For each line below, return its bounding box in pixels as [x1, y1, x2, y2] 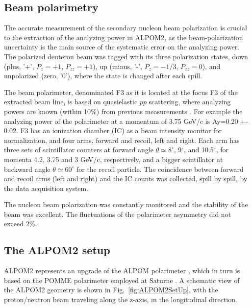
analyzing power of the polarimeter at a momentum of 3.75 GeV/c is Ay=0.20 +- [4, 116, 248, 126]
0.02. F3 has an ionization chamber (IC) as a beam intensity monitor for [4, 125, 222, 136]
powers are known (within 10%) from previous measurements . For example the [4, 106, 243, 116]
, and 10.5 [184, 144, 214, 155]
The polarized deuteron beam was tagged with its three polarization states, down [4, 51, 248, 61]
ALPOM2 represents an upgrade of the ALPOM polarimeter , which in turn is [4, 265, 240, 276]
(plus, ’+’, [4, 61, 34, 71]
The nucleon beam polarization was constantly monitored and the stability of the [4, 199, 248, 210]
